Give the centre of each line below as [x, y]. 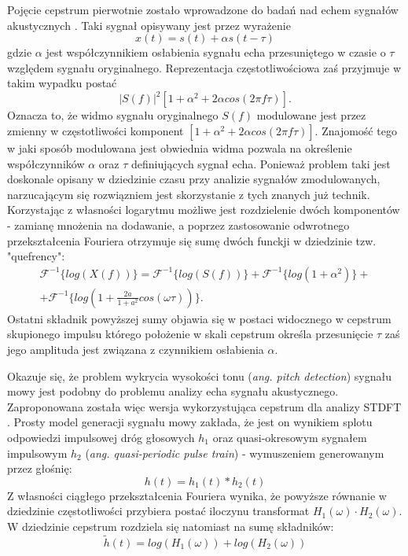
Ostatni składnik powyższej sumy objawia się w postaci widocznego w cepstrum [199, 318]
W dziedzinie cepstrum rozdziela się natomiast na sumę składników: [171, 526]
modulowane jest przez [311, 115]
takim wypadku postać [62, 83]
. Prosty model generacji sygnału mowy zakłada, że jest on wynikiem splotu [190, 422]
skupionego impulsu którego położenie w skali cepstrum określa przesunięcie [190, 334]
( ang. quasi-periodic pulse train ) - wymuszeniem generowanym [235, 453]
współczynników [46, 163]
